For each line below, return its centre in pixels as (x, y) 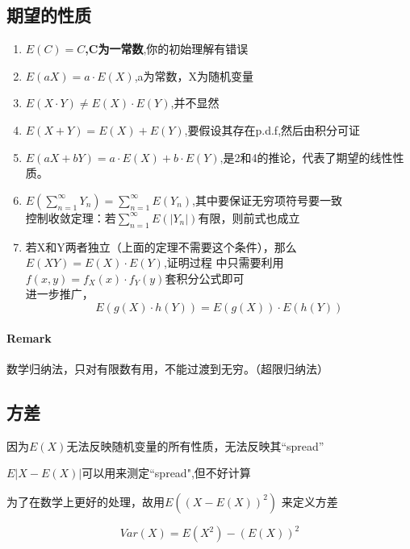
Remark (29, 337)
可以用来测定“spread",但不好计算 (166, 473)
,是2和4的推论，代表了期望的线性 (306, 157)
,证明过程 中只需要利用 (224, 262)
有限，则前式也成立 (249, 217)
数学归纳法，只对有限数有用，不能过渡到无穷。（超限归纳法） (167, 368)
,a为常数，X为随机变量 (194, 75)
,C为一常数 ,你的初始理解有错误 (167, 49)
